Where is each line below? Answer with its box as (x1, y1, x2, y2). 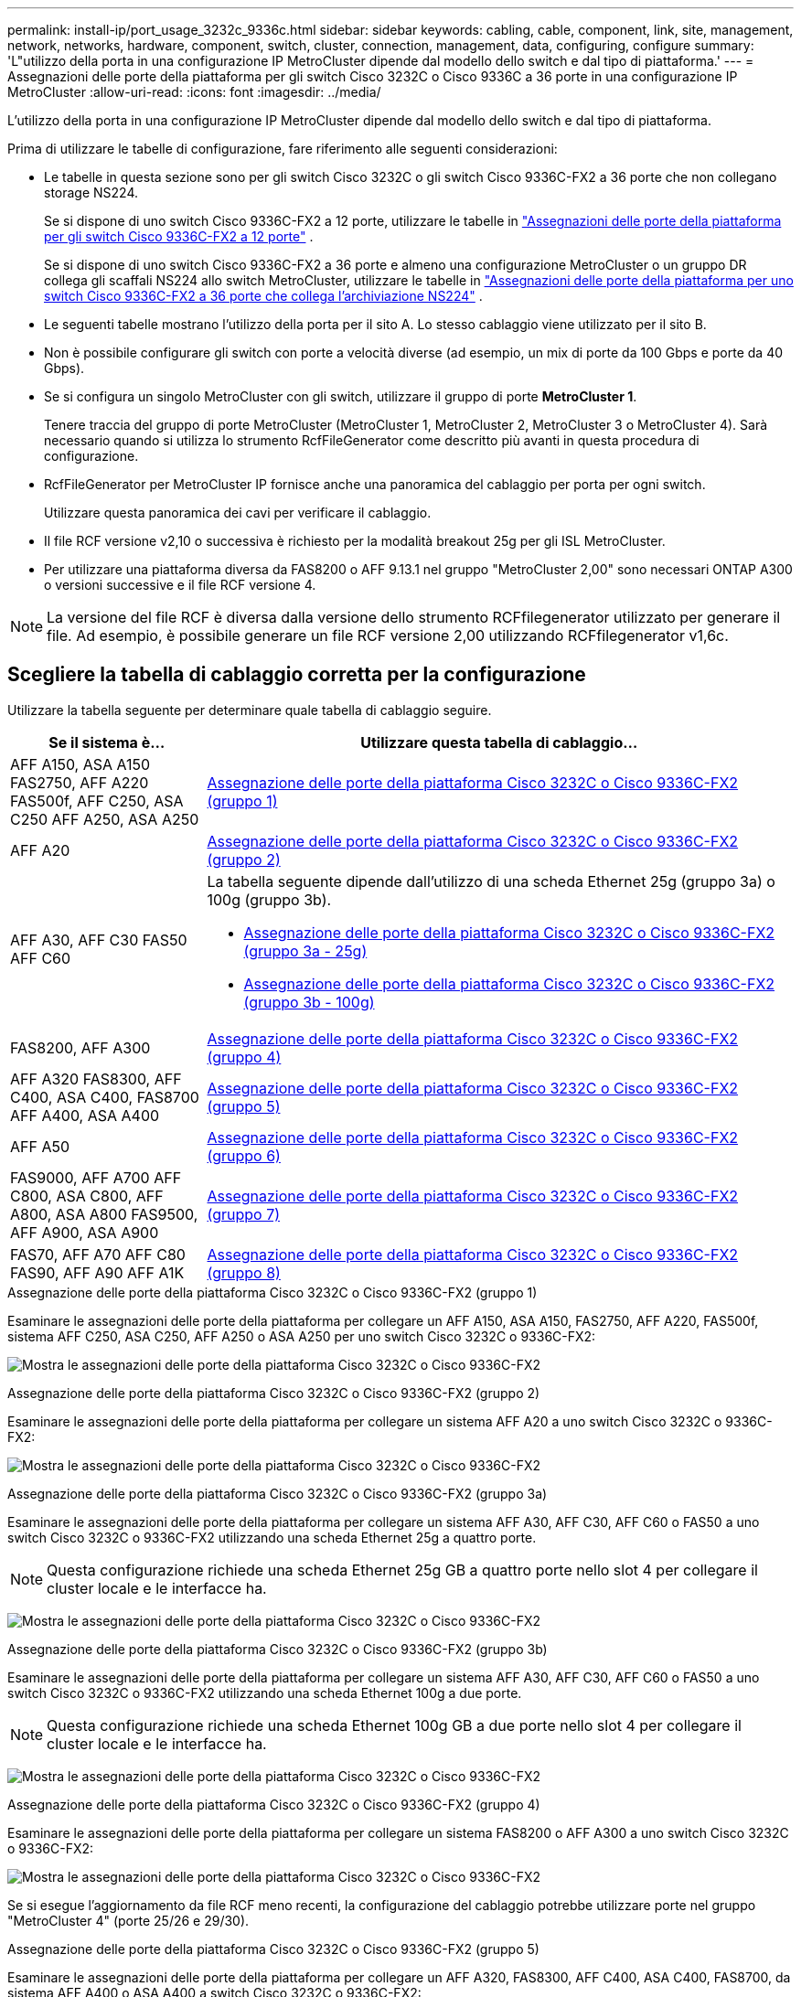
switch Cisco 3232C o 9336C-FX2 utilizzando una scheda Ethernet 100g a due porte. (7, 1684, 522, 1701)
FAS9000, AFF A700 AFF (10, 1168, 182, 1187)
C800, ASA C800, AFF (10, 1186, 164, 1205)
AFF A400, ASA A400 (10, 1105, 160, 1125)
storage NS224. (44, 185, 139, 200)
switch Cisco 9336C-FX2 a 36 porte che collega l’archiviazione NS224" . (44, 288, 483, 304)
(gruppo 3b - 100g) (243, 992, 375, 1011)
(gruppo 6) (207, 1146, 281, 1165)
